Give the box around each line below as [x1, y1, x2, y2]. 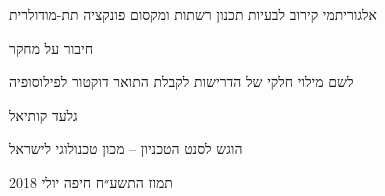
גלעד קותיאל [9, 104, 78, 125]
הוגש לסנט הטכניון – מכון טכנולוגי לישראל [9, 138, 243, 159]
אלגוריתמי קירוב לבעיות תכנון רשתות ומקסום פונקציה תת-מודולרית [9, 4, 377, 24]
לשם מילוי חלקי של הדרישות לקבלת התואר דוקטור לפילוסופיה [9, 71, 354, 92]
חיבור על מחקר [9, 37, 93, 58]
